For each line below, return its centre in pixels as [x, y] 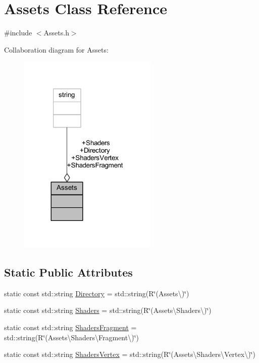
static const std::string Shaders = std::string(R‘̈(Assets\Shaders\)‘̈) [108, 310]
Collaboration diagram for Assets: [56, 49]
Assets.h [56, 33]
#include [18, 33]
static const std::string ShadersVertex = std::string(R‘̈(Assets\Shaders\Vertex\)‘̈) [130, 354]
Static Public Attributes [68, 272]
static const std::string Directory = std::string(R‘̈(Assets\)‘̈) [97, 293]
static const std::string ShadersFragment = [70, 327]
